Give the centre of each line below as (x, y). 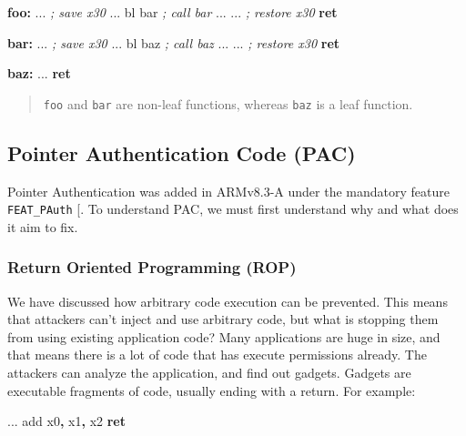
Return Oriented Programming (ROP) (152, 267)
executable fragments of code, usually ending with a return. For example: (212, 390)
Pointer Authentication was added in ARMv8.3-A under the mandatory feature (228, 191)
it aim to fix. (43, 226)
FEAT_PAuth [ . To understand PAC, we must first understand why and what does (233, 209)
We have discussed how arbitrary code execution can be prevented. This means (228, 301)
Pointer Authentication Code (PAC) (182, 152)
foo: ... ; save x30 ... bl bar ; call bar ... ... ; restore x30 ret (172, 12)
